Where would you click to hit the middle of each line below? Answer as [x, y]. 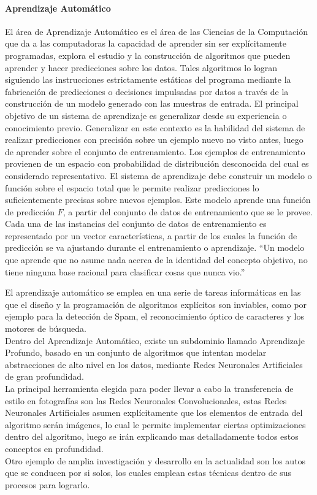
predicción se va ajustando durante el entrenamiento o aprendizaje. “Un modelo [155, 247]
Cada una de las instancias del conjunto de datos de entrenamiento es [136, 224]
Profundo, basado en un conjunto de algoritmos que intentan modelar [136, 352]
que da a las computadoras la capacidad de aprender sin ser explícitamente [146, 43]
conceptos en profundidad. [54, 448]
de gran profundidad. [44, 376]
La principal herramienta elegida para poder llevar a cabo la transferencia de [149, 389]
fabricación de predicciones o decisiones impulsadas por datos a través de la [147, 91]
